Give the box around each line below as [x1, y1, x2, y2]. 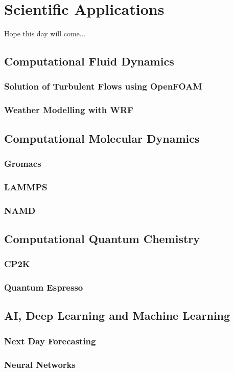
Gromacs [4, 157, 41, 169]
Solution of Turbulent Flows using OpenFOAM [4, 80, 202, 93]
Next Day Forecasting [4, 334, 96, 347]
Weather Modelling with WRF [4, 103, 133, 116]
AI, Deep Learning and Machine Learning [4, 308, 230, 323]
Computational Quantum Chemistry [4, 230, 200, 246]
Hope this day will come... [4, 28, 86, 39]
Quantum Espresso [4, 281, 83, 294]
